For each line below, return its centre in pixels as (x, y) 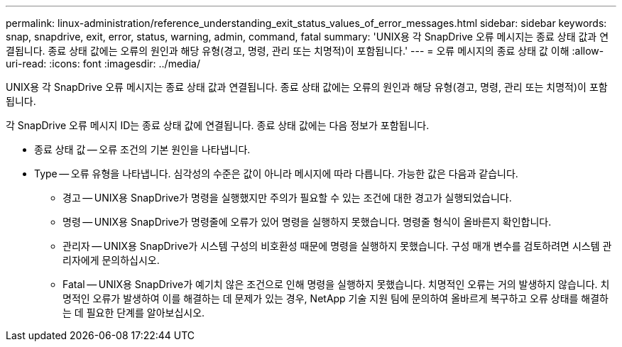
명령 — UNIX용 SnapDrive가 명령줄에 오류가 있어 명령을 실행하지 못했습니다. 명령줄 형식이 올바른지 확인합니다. (307, 222)
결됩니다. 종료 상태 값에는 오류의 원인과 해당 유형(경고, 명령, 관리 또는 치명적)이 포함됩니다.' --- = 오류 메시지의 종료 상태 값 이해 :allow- (305, 51)
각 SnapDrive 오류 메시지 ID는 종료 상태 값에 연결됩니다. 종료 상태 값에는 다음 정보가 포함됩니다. (218, 125)
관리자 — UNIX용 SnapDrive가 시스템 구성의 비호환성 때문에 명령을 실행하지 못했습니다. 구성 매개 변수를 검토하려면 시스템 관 (337, 246)
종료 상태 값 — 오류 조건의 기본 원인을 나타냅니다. (142, 149)
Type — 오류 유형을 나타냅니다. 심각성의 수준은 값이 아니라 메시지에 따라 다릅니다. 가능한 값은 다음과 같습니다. (276, 173)
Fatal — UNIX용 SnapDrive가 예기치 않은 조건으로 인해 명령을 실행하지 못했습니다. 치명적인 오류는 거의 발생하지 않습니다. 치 (336, 284)
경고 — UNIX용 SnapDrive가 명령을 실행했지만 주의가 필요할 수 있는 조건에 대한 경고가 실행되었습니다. (287, 198)
